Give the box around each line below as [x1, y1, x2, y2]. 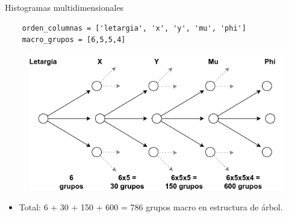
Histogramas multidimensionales [5, 1, 124, 13]
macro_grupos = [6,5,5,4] [22, 35, 126, 44]
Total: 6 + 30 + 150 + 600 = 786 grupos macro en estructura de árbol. [19, 201, 283, 213]
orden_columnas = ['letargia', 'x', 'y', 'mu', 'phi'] [22, 23, 246, 32]
